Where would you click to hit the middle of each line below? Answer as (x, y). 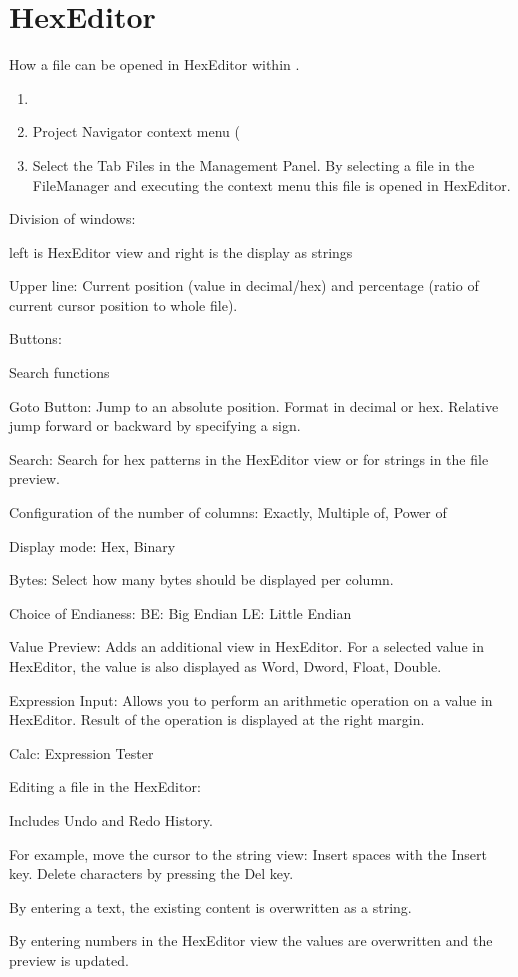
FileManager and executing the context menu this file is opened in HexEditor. (271, 184)
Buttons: (35, 338)
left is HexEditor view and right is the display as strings (181, 251)
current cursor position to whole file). (123, 304)
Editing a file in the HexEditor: (105, 786)
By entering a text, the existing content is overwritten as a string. (210, 906)
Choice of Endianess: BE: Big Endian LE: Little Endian (180, 612)
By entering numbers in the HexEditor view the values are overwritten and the (251, 940)
